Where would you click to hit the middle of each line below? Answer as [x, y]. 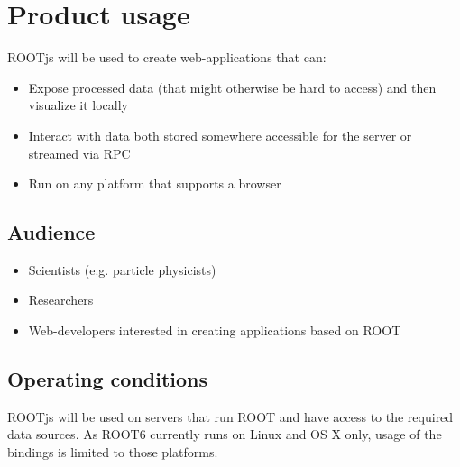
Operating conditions [108, 379]
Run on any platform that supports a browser [155, 183]
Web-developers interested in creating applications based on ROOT [215, 330]
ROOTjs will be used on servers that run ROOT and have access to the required [230, 416]
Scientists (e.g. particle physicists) [122, 269]
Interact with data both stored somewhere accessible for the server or [220, 135]
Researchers [61, 300]
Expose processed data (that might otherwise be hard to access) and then [232, 87]
